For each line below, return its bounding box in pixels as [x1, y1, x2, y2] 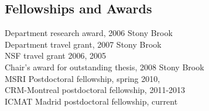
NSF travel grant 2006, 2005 [5, 49, 106, 62]
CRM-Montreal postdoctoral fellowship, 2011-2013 [5, 84, 186, 96]
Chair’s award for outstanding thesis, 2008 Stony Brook [5, 60, 204, 73]
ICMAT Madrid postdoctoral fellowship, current [5, 95, 178, 107]
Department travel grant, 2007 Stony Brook [5, 38, 162, 50]
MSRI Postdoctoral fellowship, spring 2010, [5, 72, 160, 84]
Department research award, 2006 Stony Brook [5, 27, 173, 39]
